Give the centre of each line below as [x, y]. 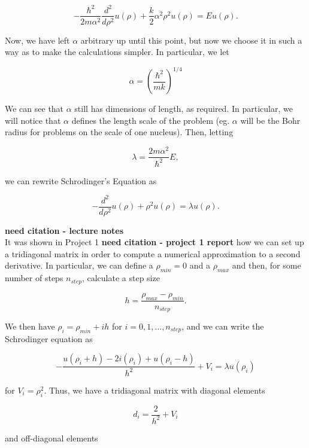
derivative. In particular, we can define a [79, 265]
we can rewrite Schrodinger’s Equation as [81, 180]
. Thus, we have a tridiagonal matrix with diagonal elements [154, 390]
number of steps [34, 278]
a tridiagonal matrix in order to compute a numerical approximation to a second [153, 253]
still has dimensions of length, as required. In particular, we [184, 109]
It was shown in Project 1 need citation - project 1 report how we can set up [154, 242]
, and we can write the [223, 326]
